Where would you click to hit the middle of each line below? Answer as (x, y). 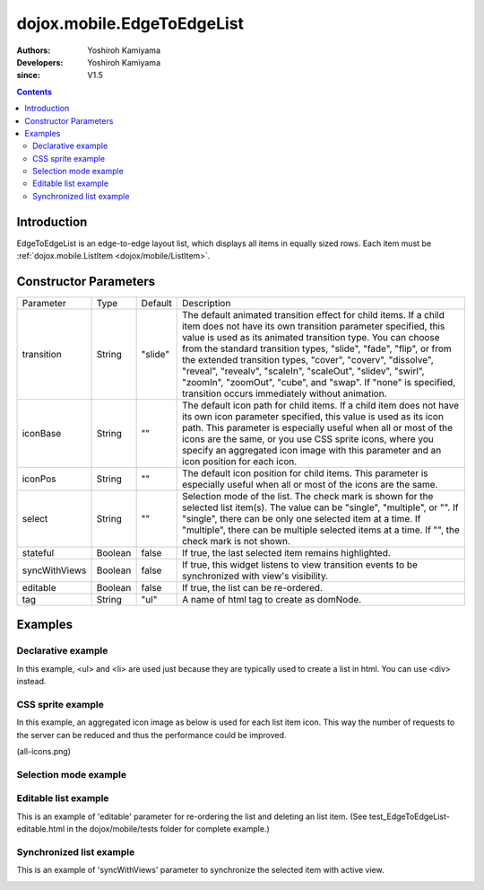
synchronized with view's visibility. (255, 577)
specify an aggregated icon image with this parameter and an (312, 451)
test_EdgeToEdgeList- (409, 816)
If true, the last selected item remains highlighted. (287, 553)
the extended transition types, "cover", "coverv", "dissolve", (308, 360)
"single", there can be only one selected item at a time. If (302, 519)
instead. (31, 682)
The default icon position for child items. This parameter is (306, 473)
